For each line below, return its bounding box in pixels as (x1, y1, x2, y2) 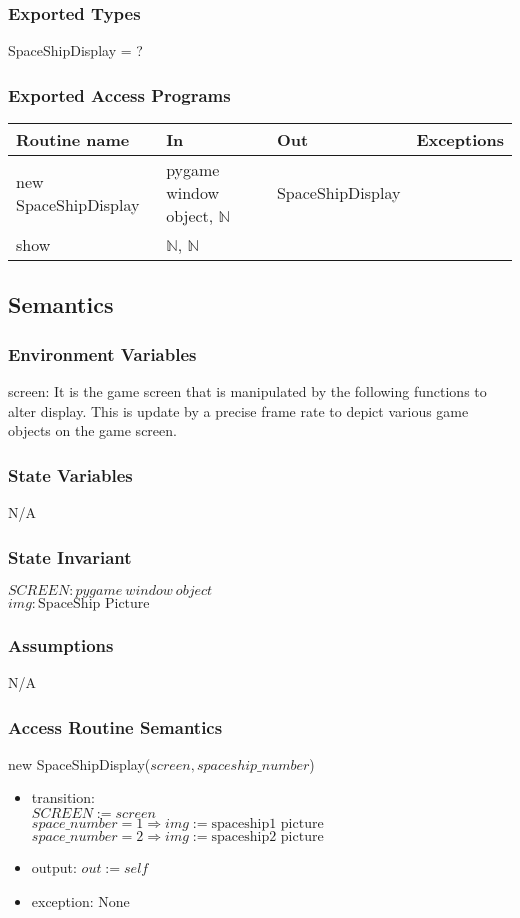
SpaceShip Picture (38, 596, 150, 611)
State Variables (8, 462, 133, 487)
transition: (31, 787, 95, 808)
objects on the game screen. (8, 420, 177, 441)
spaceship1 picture (211, 817, 324, 832)
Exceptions (416, 128, 504, 152)
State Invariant (8, 544, 132, 569)
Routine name (16, 128, 130, 152)
